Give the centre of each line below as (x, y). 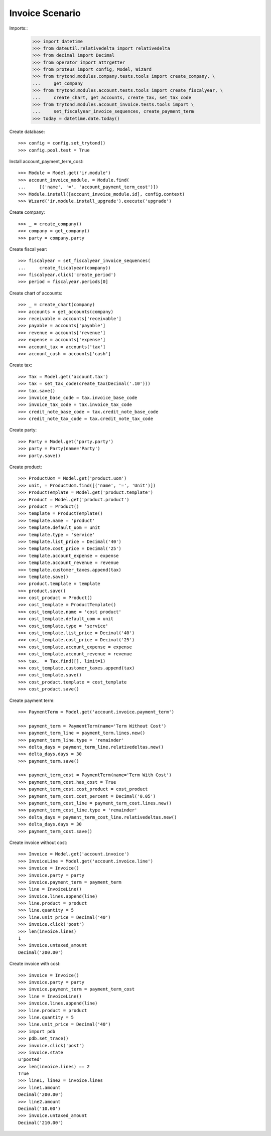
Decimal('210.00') (41, 1122)
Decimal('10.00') (39, 1109)
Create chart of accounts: (36, 293)
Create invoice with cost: (35, 964)
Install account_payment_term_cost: (46, 161)
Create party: (23, 430)
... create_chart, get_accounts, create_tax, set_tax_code (112, 97)
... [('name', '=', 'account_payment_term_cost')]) (88, 187)
